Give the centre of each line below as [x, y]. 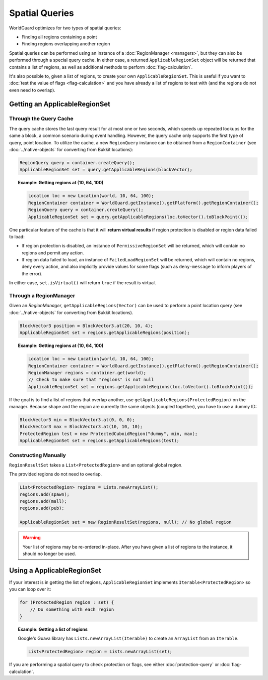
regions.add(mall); [43, 501]
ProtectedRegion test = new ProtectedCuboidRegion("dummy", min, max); [109, 434]
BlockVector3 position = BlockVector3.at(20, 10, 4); [86, 326]
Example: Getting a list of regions [53, 629]
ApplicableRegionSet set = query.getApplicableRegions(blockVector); [106, 170]
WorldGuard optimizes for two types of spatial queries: [65, 28]
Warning [32, 538]
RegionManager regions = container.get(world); [87, 373]
